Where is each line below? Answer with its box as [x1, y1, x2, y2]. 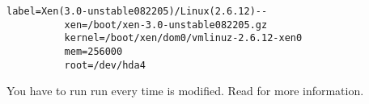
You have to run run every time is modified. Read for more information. [6, 82, 364, 99]
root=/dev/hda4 [64, 59, 146, 71]
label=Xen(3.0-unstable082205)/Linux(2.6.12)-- [6, 6, 268, 17]
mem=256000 [64, 45, 123, 57]
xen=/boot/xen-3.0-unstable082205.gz [64, 19, 268, 31]
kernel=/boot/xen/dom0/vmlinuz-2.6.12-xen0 [64, 32, 303, 44]
